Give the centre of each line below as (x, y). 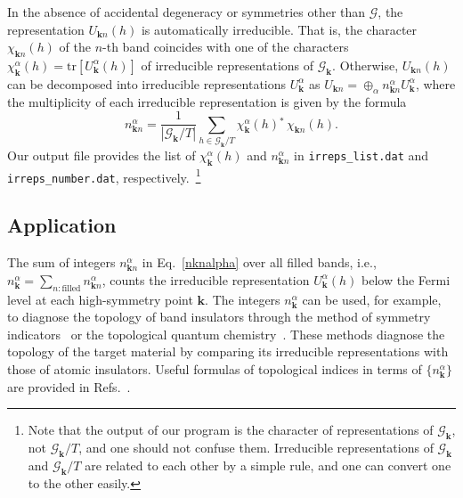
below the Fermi (406, 279)
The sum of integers (61, 262)
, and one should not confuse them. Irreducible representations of (256, 447)
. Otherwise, (366, 65)
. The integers (243, 299)
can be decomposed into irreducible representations (147, 83)
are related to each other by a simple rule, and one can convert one (268, 465)
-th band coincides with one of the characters (226, 47)
